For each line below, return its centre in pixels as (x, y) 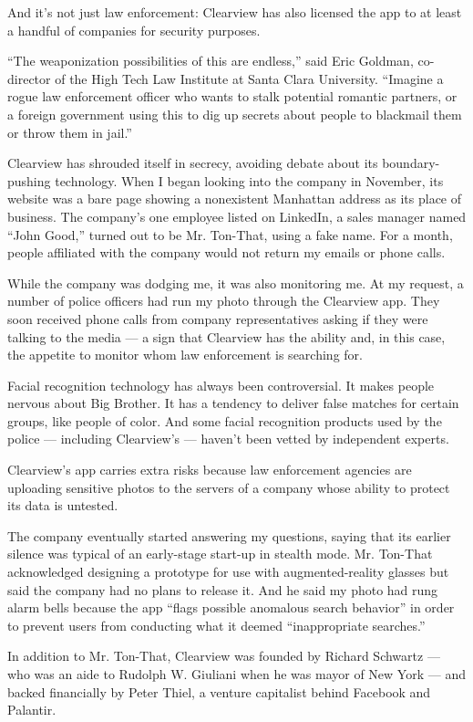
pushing (29, 180)
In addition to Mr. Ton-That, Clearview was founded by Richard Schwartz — (224, 656)
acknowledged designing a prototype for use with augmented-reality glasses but (228, 572)
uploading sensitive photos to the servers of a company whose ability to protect (229, 487)
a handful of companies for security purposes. (134, 30)
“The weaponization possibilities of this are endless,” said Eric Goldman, (211, 61)
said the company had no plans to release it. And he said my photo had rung (223, 589)
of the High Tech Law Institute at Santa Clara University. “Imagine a (249, 78)
